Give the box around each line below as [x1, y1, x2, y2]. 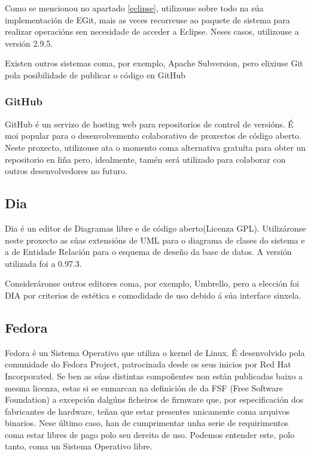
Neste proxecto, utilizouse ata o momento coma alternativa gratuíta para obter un [5, 141, 306, 153]
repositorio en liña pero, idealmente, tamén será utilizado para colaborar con [5, 153, 286, 165]
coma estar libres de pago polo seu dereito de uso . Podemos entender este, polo [5, 428, 295, 440]
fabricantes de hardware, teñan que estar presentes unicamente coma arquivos [5, 405, 290, 417]
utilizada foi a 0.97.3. [5, 257, 82, 269]
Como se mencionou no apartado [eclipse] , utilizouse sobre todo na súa [5, 2, 264, 14]
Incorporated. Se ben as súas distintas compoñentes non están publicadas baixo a [5, 369, 303, 382]
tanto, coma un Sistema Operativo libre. [5, 440, 153, 452]
